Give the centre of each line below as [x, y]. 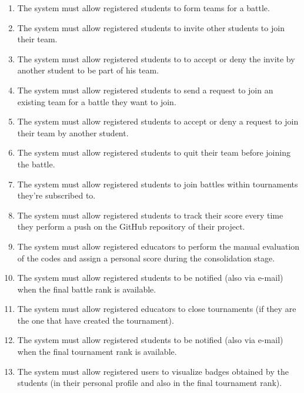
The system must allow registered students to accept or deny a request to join [158, 121]
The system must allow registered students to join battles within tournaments [158, 184]
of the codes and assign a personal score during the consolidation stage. [146, 258]
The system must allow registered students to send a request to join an [145, 90]
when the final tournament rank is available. [97, 352]
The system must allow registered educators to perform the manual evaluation [158, 246]
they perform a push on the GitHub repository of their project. [131, 226]
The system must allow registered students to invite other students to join [151, 27]
